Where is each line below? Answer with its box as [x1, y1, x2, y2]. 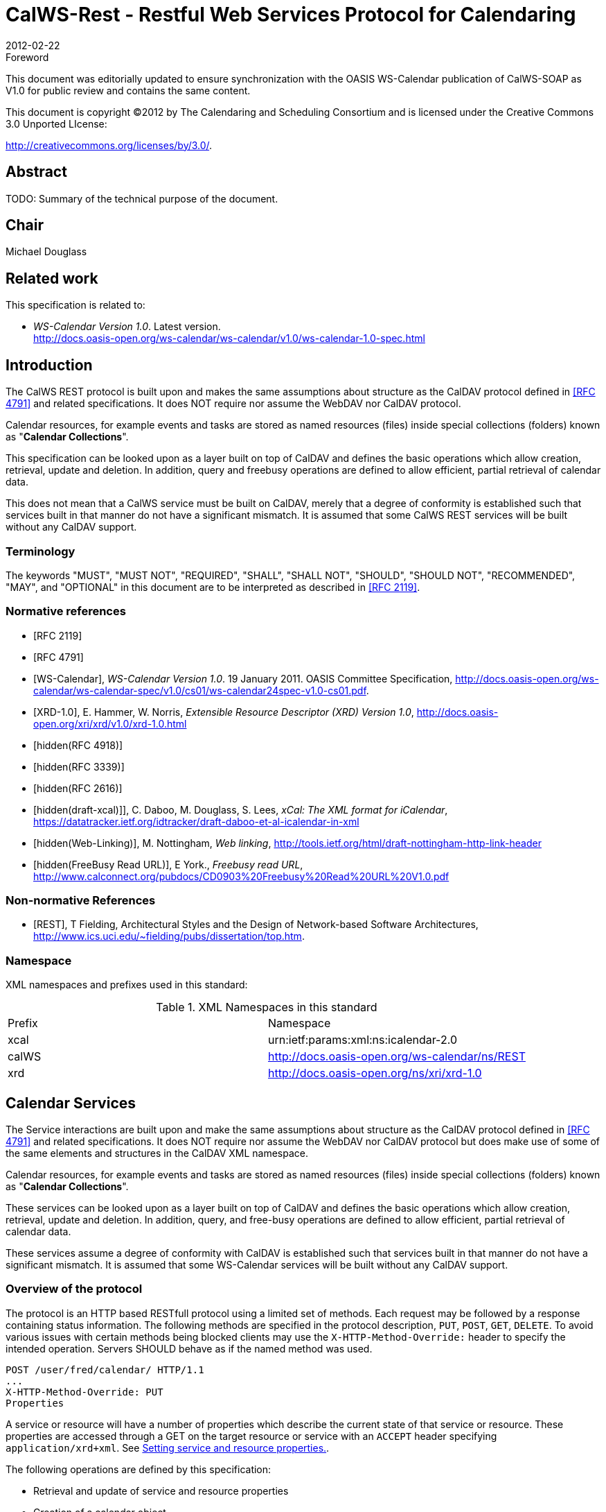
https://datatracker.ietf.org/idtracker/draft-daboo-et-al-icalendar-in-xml [33, 815, 359, 827]
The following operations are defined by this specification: [6, 1463, 271, 1475]
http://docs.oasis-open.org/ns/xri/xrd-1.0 [267, 1066, 482, 1081]
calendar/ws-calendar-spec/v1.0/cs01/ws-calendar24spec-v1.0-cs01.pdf [33, 684, 366, 696]
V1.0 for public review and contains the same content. [6, 84, 251, 96]
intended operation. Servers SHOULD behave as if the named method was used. [6, 1342, 373, 1355]
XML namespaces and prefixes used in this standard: [6, 979, 248, 991]
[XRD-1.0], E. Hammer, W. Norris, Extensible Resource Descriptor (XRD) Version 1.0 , [33, 705, 414, 718]
